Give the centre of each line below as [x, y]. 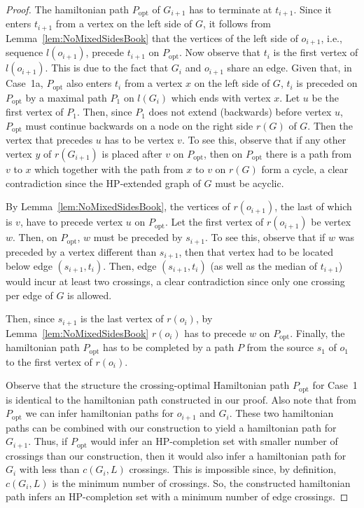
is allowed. [90, 295]
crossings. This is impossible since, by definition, [233, 469]
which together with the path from [109, 169]
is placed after [132, 153]
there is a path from [309, 153]
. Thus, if [48, 441]
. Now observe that [220, 52]
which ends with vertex [221, 97]
